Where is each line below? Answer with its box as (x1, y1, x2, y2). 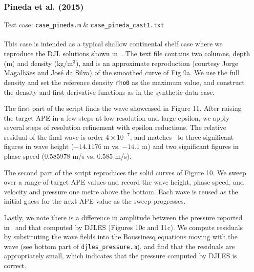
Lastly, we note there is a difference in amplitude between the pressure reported (4, 212, 243, 223)
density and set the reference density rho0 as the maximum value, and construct (4, 77, 245, 87)
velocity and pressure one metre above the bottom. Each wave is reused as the (4, 186, 238, 196)
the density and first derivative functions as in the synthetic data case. (4, 86, 215, 97)
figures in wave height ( (4, 141, 74, 151)
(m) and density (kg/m (4, 58, 73, 68)
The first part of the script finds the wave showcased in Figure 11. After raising (4, 103, 242, 113)
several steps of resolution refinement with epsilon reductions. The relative (4, 122, 226, 132)
